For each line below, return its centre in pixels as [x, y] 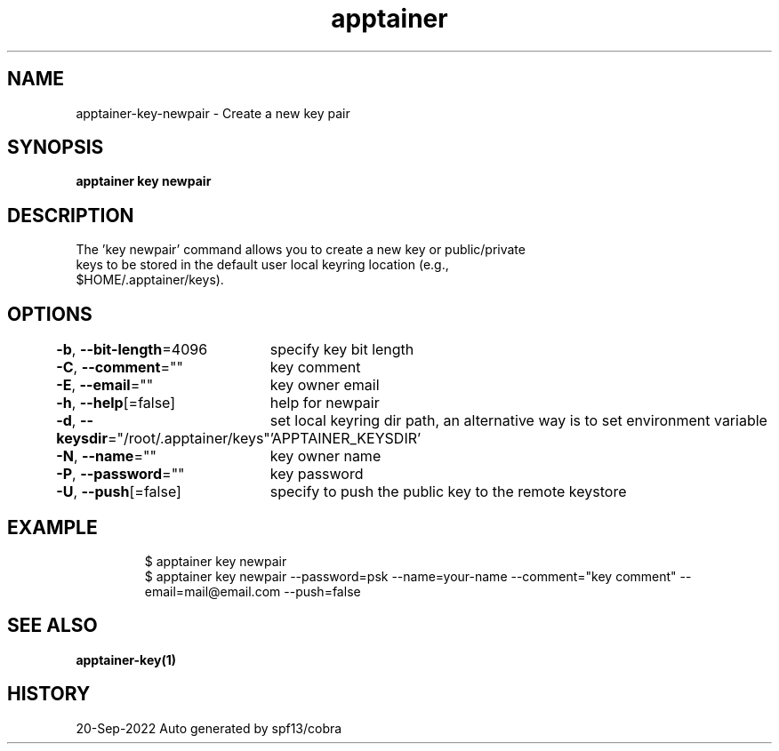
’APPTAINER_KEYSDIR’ [345, 439]
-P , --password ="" [120, 474]
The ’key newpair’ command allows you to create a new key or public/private [301, 250]
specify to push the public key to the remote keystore [448, 492]
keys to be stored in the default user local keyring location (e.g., [262, 265]
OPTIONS [50, 314]
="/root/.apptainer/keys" [189, 439]
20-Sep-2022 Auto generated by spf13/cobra [209, 728]
